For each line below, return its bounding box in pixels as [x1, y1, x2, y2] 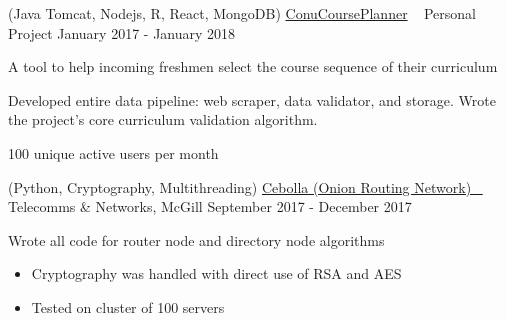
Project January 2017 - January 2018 [8, 22, 236, 43]
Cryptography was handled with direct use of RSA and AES [31, 263, 402, 284]
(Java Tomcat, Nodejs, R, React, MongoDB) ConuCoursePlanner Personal [8, 3, 477, 23]
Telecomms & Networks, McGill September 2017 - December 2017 [8, 196, 412, 217]
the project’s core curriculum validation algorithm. [8, 109, 318, 130]
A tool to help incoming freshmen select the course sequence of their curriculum [8, 56, 498, 77]
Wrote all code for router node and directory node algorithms [8, 229, 385, 250]
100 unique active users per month [8, 142, 219, 163]
